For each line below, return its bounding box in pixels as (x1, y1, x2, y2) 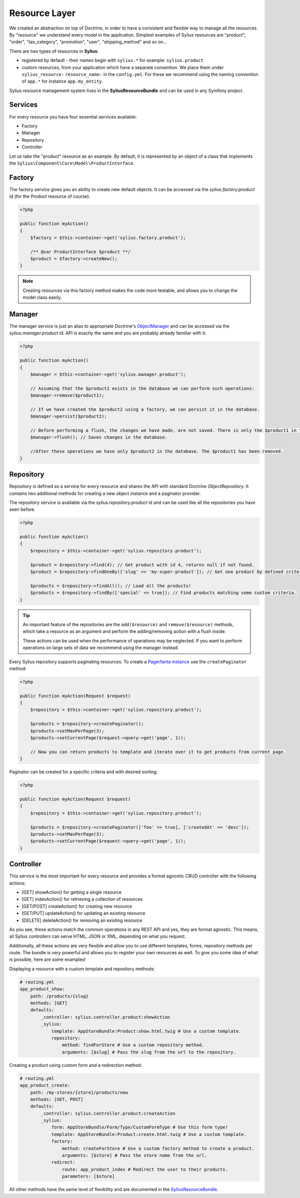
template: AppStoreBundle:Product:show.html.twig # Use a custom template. (51, 1028, 241, 1034)
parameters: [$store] (61, 1173, 115, 1179)
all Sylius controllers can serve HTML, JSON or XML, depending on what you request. (9, 933, 186, 939)
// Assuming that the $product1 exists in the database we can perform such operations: (30, 385, 254, 391)
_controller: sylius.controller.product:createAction (40, 1110, 175, 1116)
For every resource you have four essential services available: (9, 114, 137, 120)
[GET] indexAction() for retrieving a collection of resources (21, 896, 143, 902)
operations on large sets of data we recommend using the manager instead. (22, 645, 179, 651)
